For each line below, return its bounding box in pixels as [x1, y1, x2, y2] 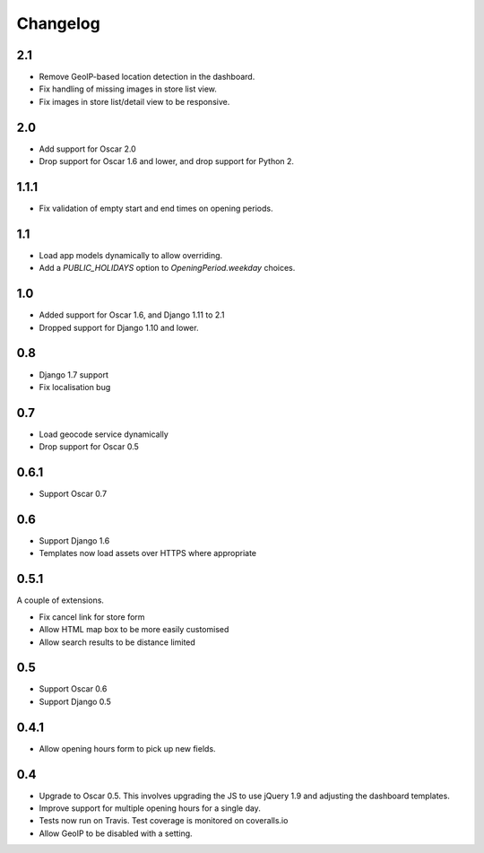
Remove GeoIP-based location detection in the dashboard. [39, 72, 255, 83]
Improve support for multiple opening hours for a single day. [39, 803, 262, 814]
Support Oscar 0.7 [39, 489, 108, 500]
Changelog [16, 13, 100, 33]
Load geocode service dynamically [39, 429, 169, 440]
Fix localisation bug [39, 381, 111, 392]
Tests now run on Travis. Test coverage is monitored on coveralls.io [39, 815, 289, 826]
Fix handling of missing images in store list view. [39, 83, 217, 94]
